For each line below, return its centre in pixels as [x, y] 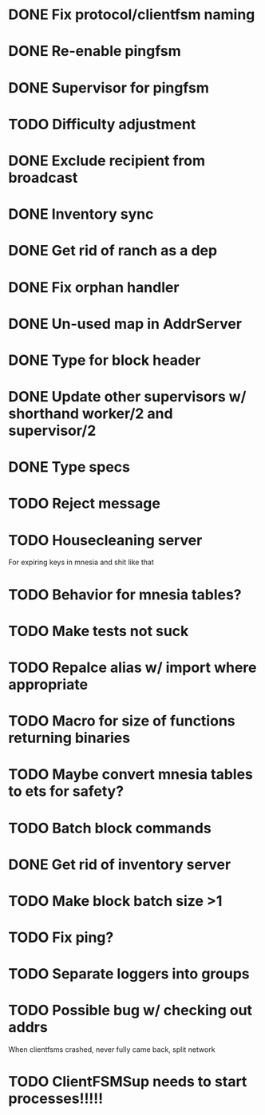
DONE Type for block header [105, 360]
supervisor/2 [52, 431]
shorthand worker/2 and [91, 414]
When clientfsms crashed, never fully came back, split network [112, 1050]
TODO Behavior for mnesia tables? [125, 594]
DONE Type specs [69, 467]
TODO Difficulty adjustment [102, 124]
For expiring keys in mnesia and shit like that [81, 562]
